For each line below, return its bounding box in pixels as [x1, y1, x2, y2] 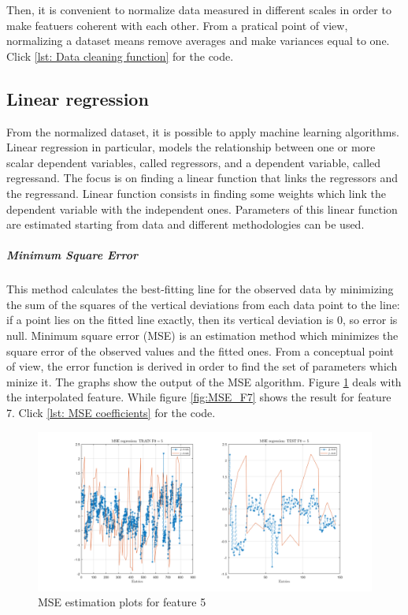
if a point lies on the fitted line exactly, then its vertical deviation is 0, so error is [6, 311, 398, 328]
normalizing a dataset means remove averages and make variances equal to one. [6, 32, 390, 49]
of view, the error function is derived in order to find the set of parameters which [6, 358, 398, 375]
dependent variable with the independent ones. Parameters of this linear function [6, 200, 398, 217]
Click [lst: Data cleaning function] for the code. [6, 47, 234, 64]
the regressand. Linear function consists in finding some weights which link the [6, 184, 386, 201]
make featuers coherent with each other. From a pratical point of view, [6, 17, 348, 33]
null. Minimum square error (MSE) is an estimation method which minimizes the [6, 327, 399, 344]
